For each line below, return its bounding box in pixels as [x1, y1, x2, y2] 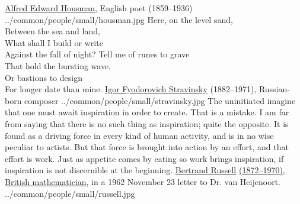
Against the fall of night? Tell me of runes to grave [5, 48, 190, 60]
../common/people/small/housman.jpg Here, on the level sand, [5, 13, 233, 25]
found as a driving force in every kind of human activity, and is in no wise [5, 129, 274, 141]
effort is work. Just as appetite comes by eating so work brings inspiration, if [5, 152, 284, 164]
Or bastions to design [5, 71, 82, 83]
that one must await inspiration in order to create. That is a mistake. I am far [5, 106, 289, 118]
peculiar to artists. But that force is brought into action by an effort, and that [5, 141, 289, 153]
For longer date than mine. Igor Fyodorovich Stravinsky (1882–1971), [5, 83, 257, 95]
